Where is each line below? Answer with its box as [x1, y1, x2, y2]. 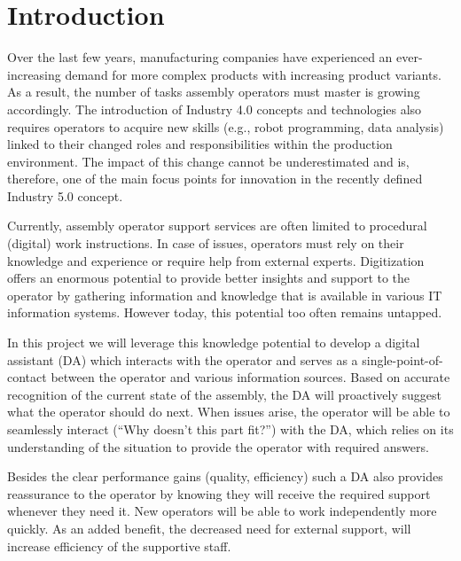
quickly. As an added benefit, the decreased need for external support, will [7, 518, 411, 537]
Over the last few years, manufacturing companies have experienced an [7, 48, 393, 66]
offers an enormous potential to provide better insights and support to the [7, 269, 410, 287]
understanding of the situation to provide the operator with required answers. [7, 437, 429, 456]
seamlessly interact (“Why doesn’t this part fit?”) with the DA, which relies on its [7, 420, 454, 438]
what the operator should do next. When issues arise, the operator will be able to [7, 402, 450, 421]
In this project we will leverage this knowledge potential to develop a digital [7, 333, 420, 352]
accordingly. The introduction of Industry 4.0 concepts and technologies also [7, 99, 422, 118]
